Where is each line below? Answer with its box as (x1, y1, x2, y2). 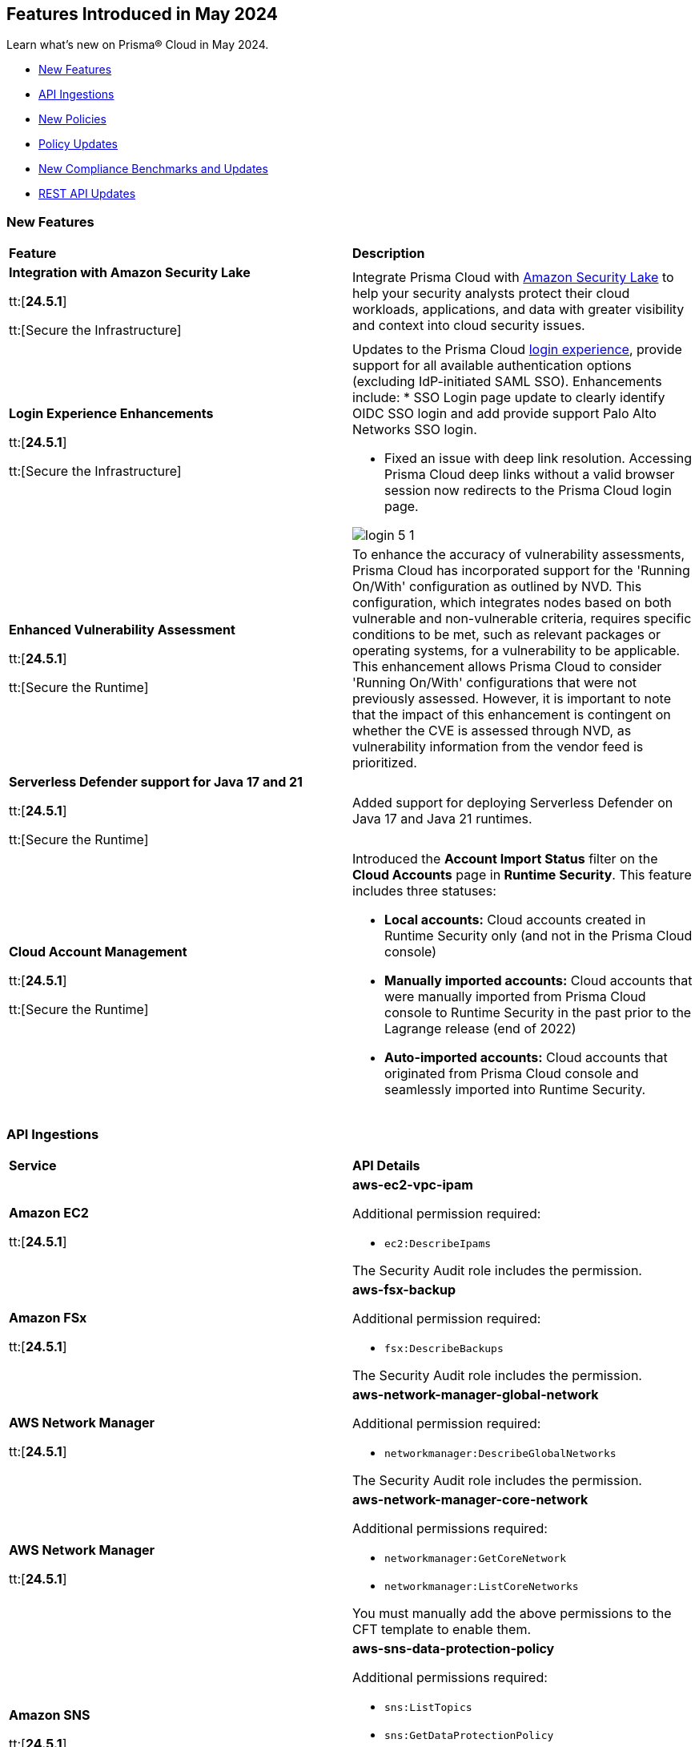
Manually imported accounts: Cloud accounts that (384, 972, 693, 989)
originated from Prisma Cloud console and (384, 1065, 639, 1082)
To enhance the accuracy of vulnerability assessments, (352, 546, 685, 563)
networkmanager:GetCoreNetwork (384, 1552, 566, 1564)
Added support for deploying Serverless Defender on (352, 795, 673, 811)
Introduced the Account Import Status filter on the (352, 851, 658, 867)
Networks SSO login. (352, 421, 477, 438)
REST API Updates (38, 187, 136, 201)
